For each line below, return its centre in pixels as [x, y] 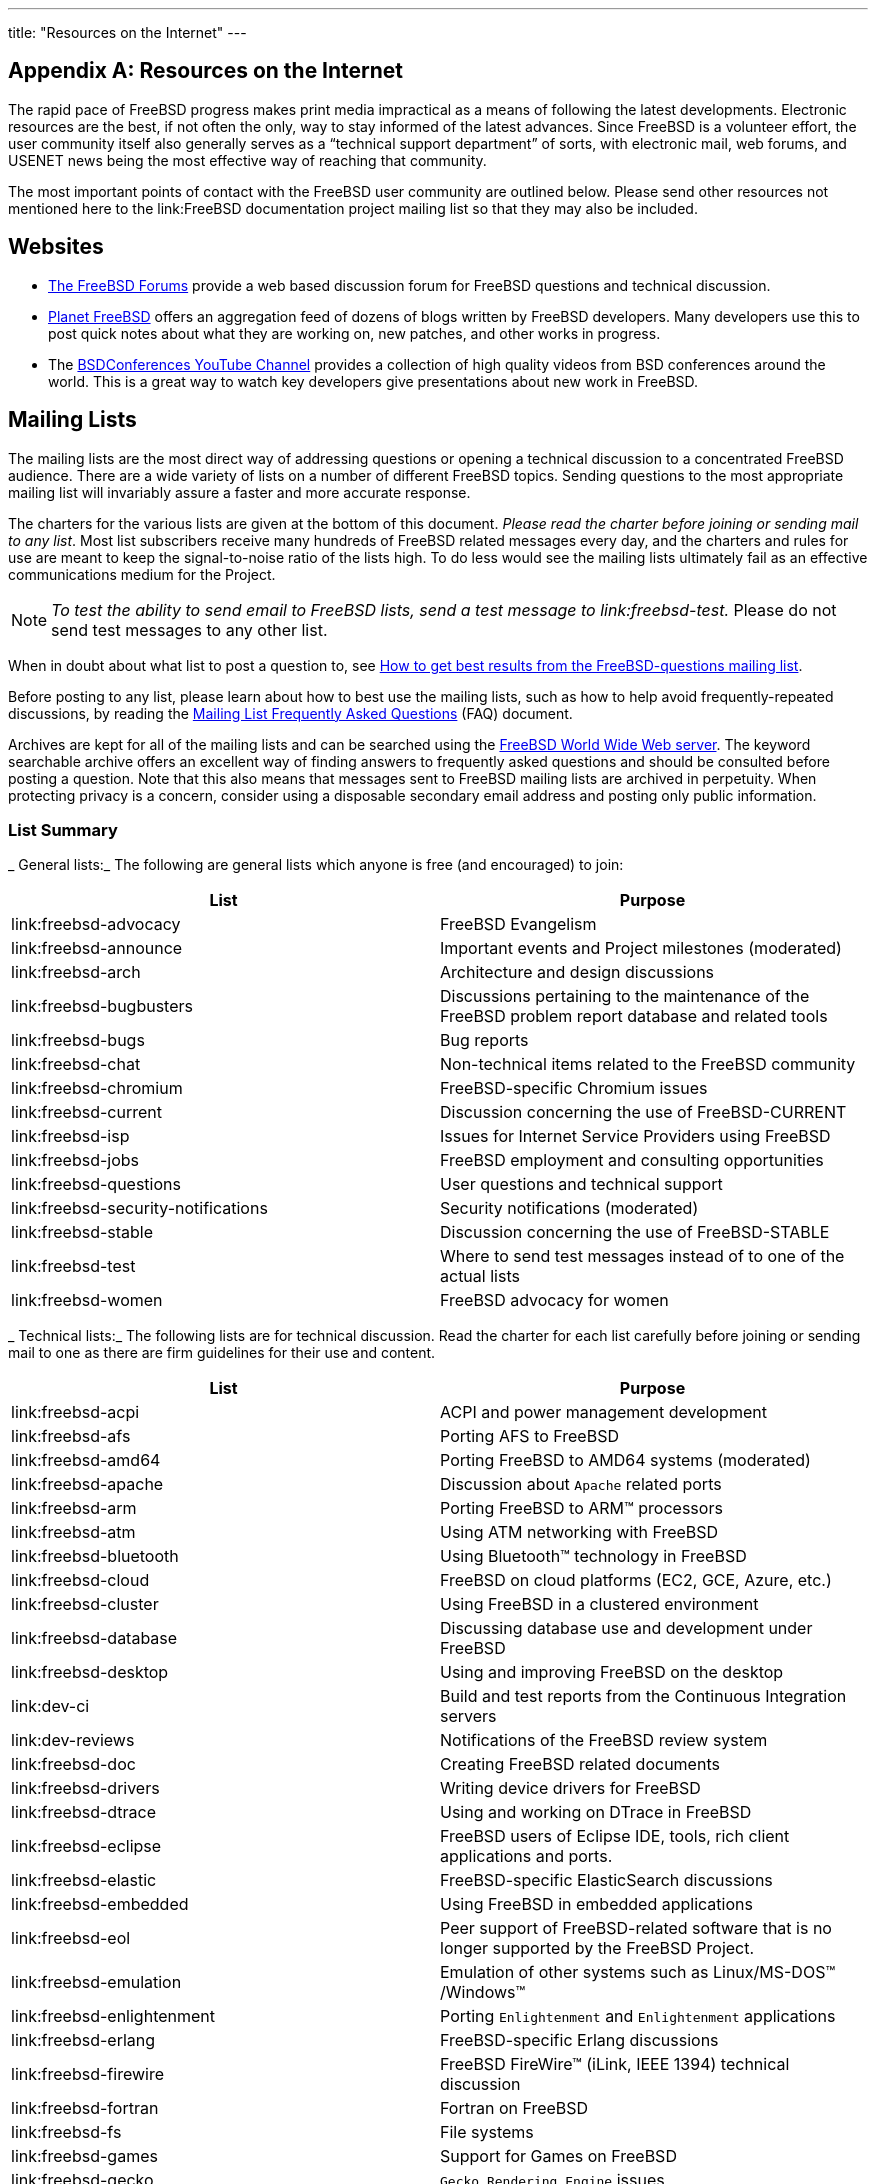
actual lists [480, 1276]
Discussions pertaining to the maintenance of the [625, 996]
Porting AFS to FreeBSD [529, 1436]
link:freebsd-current [86, 1112]
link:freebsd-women [87, 1300]
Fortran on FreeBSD [514, 2108]
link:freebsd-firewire [87, 2074]
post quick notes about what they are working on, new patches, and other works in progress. [354, 333]
